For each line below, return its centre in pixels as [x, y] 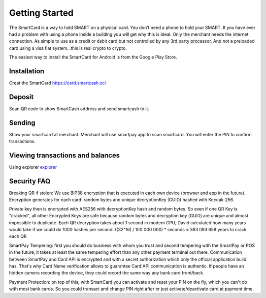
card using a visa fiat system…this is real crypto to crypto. [68, 48]
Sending [22, 123]
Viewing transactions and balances [65, 156]
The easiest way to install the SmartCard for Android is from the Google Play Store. [93, 57]
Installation [27, 71]
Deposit [21, 97]
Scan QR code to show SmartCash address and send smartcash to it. [79, 109]
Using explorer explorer [33, 167]
